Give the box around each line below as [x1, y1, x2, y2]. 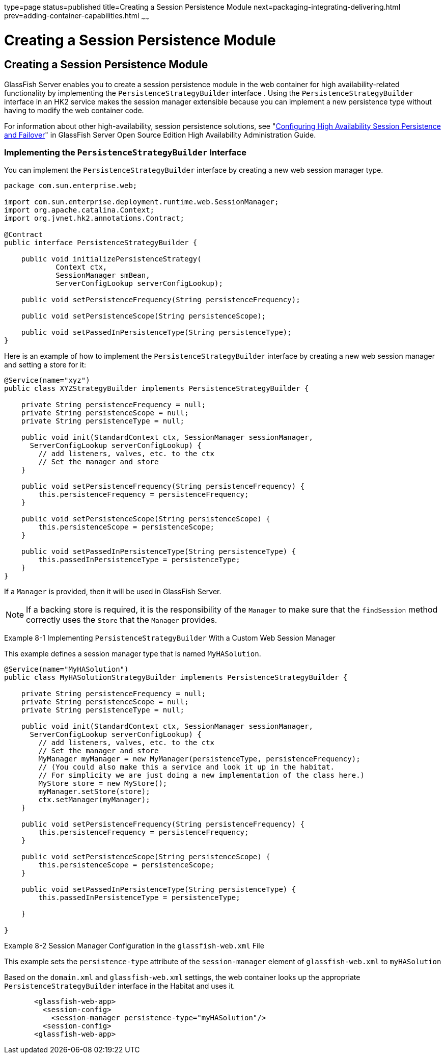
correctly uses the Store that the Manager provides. [26, 615, 217, 625]
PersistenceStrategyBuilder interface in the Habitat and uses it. [4, 982, 235, 991]
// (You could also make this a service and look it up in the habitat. [38, 763, 335, 772]
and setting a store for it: [4, 360, 87, 369]
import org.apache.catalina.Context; [4, 206, 155, 215]
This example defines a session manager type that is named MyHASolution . [4, 649, 261, 658]
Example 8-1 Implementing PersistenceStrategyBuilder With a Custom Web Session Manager [4, 633, 336, 643]
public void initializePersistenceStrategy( [21, 255, 202, 263]
